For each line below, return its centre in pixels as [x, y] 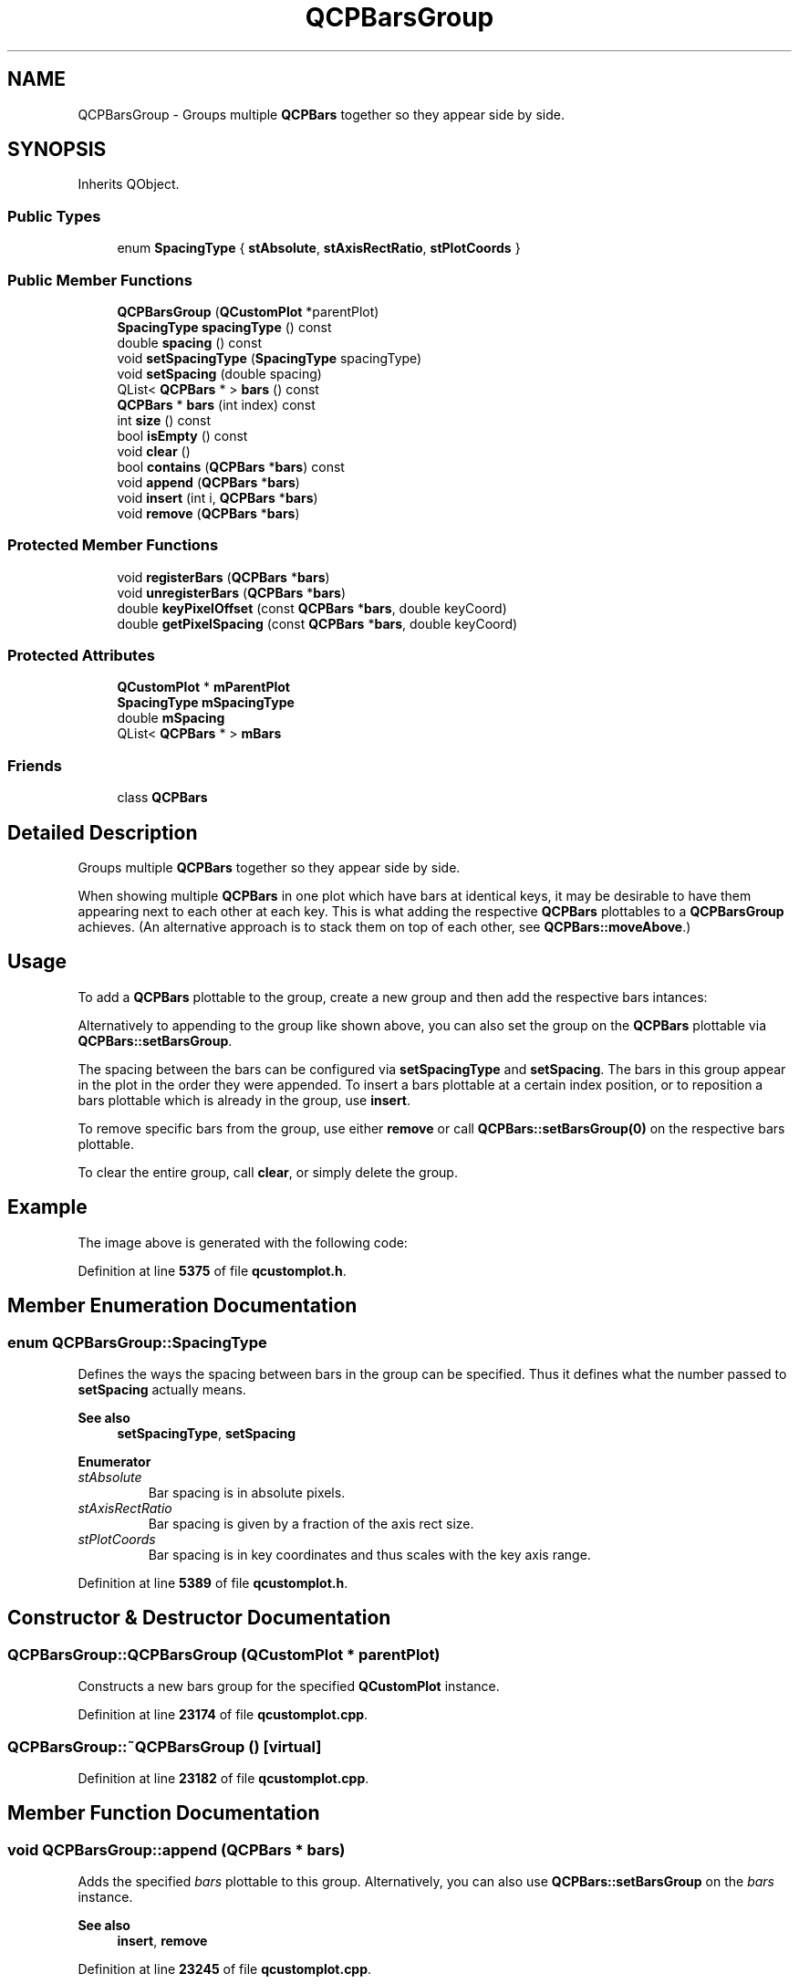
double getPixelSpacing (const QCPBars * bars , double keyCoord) [317, 623]
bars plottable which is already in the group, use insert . [244, 1100]
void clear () [154, 451]
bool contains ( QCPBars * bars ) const [231, 466]
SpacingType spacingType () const [224, 327]
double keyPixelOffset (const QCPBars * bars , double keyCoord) [312, 608]
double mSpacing [171, 718]
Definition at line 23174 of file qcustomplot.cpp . [223, 1715]
